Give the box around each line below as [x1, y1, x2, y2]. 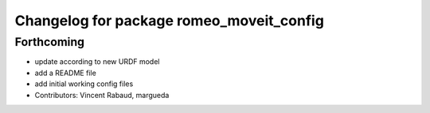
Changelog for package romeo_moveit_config [14, 12, 324, 29]
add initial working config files [34, 79, 134, 89]
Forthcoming [14, 35, 85, 49]
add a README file [34, 68, 97, 77]
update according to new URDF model [34, 57, 160, 66]
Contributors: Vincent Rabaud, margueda [34, 90, 170, 100]
